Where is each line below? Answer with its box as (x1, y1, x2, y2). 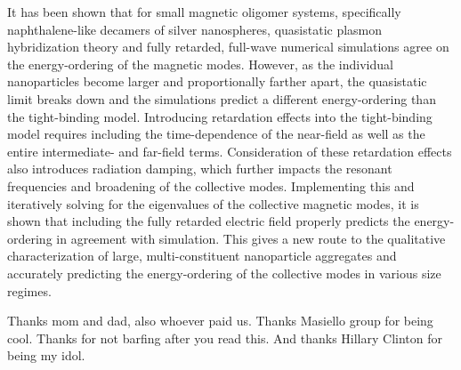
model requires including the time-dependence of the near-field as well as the (7, 125, 425, 143)
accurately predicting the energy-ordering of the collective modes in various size (7, 263, 441, 282)
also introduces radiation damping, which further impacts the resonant (7, 159, 392, 178)
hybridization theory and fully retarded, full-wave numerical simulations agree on (7, 37, 449, 56)
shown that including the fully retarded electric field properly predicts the (7, 212, 410, 230)
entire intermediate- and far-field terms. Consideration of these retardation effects (7, 141, 452, 160)
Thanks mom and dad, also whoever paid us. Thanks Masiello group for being (7, 311, 433, 330)
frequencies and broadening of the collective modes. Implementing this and (7, 176, 415, 195)
